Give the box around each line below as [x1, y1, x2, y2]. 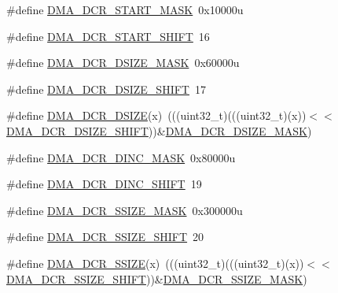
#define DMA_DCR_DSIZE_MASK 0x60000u [6, 54, 240, 71]
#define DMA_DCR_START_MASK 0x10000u [6, 2, 244, 17]
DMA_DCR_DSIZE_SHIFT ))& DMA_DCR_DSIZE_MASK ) [6, 122, 312, 139]
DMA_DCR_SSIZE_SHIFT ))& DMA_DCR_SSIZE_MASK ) [6, 270, 307, 287]
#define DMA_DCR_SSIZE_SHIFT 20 [6, 228, 204, 245]
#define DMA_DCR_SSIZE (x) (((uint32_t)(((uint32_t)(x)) [6, 254, 304, 271]
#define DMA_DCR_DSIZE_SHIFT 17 [6, 80, 206, 97]
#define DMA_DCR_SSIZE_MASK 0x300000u [6, 202, 243, 218]
